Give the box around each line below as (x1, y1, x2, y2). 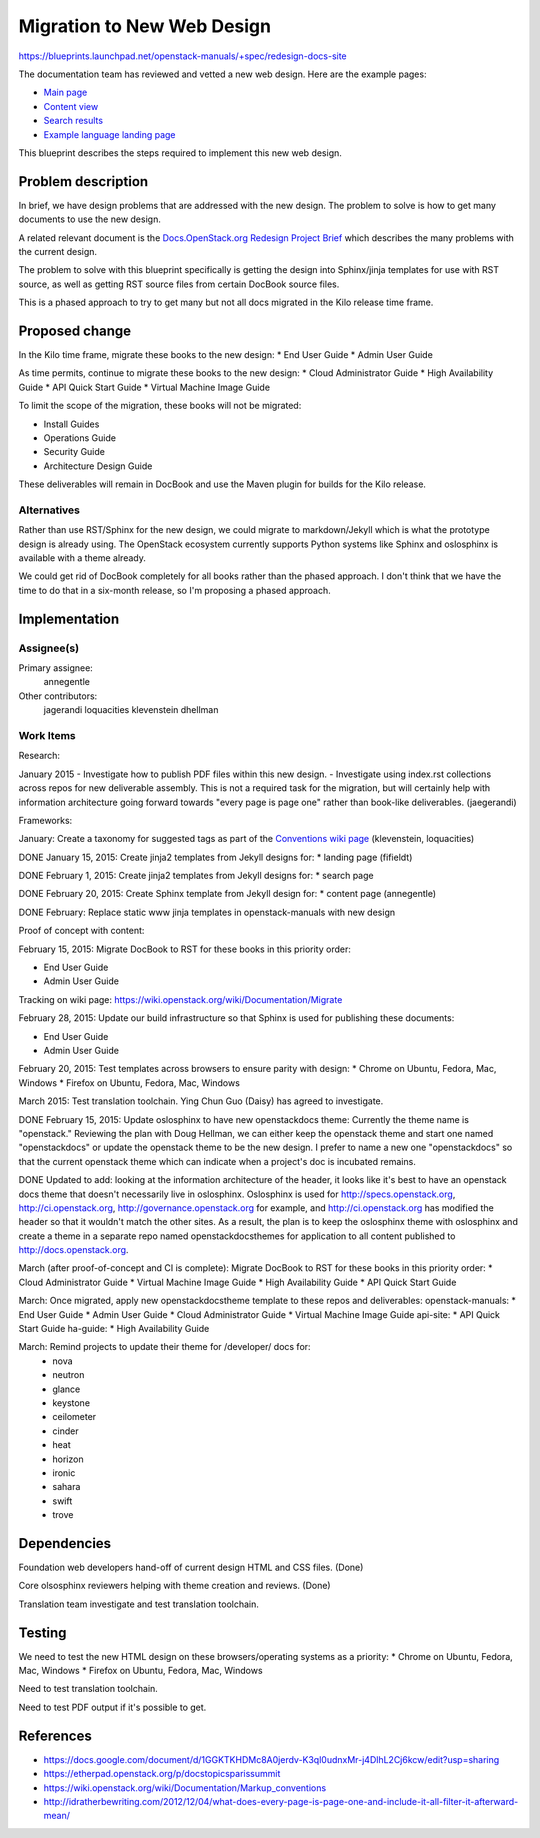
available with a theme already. (18, 552, 147, 564)
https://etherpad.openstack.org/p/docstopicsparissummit (43, 1768, 281, 1780)
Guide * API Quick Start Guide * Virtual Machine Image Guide (18, 381, 270, 393)
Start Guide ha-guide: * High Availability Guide (18, 1323, 210, 1335)
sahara (52, 1481, 81, 1493)
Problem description (18, 173, 149, 190)
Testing (18, 1624, 67, 1641)
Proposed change (18, 322, 132, 339)
